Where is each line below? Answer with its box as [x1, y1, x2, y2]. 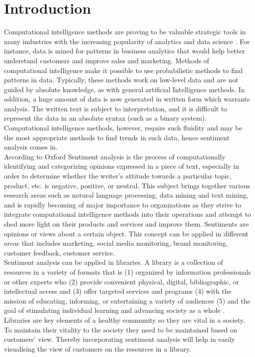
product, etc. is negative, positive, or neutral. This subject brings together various [4, 180, 250, 190]
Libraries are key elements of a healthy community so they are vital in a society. [4, 314, 245, 325]
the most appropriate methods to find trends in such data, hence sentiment [4, 132, 230, 142]
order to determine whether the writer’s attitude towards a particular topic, [4, 171, 232, 181]
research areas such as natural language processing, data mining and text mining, [4, 190, 249, 200]
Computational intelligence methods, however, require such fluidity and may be [4, 123, 243, 133]
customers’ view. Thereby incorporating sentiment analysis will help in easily [4, 334, 235, 344]
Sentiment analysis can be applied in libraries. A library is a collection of [4, 257, 223, 267]
